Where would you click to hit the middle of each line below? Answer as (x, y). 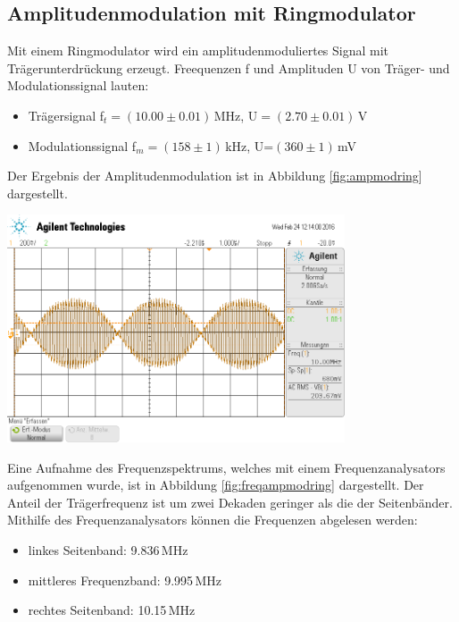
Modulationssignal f (82, 145)
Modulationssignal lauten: (78, 85)
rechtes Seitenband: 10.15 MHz (112, 610)
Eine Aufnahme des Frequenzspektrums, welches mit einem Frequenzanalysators (226, 467)
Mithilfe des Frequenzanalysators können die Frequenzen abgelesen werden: (213, 520)
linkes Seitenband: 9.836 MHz (108, 549)
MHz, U (236, 115)
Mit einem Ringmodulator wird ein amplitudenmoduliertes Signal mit (198, 50)
